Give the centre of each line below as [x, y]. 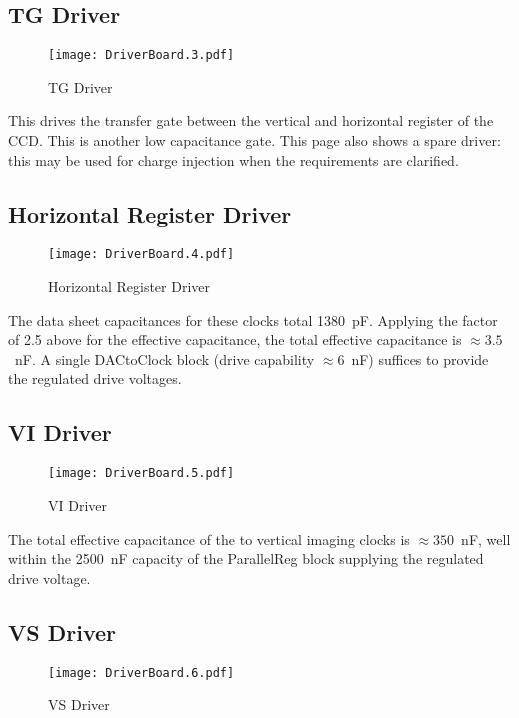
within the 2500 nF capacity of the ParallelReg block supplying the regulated [246, 558]
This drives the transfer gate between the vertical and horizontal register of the [251, 120]
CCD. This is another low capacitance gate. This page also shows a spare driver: [254, 140]
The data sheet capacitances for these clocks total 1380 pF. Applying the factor [253, 319]
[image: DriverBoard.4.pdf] [141, 254]
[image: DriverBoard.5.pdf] [141, 473]
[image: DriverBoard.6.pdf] [141, 672]
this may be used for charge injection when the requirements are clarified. [233, 159]
